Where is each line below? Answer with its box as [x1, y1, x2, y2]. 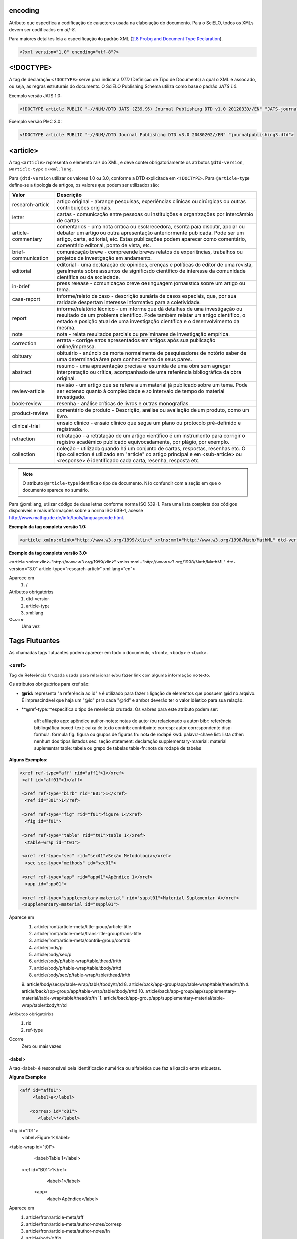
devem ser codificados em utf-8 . [9, 26, 76, 32]
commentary [12, 235, 42, 242]
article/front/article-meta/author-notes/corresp [26, 1221, 122, 1227]
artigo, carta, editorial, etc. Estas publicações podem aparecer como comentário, [57, 235, 247, 242]
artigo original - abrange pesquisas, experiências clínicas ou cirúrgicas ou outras [57, 198, 246, 205]
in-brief [12, 283, 30, 290]
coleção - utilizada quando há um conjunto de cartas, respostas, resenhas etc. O [57, 445, 246, 451]
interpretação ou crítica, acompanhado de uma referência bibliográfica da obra [57, 368, 242, 375]
